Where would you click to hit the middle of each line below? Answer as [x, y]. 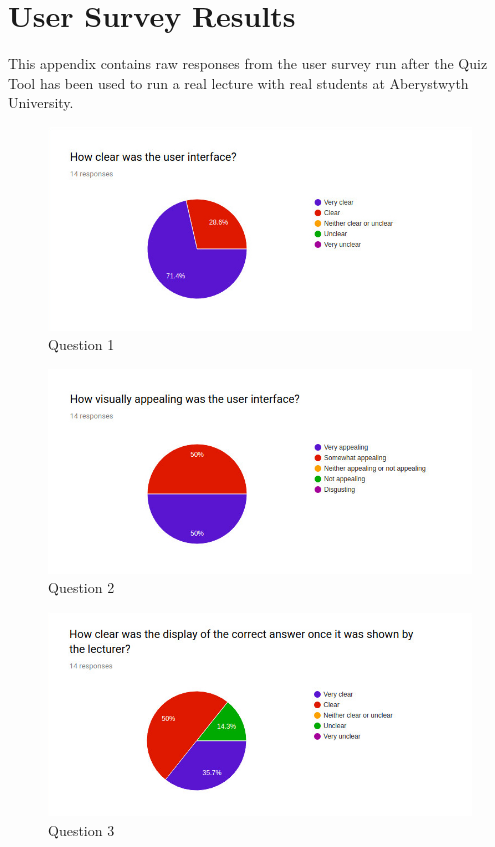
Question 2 [81, 587]
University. [41, 102]
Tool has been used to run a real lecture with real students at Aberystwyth [238, 82]
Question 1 [81, 344]
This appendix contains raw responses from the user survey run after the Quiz [248, 63]
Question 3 [81, 829]
